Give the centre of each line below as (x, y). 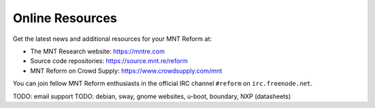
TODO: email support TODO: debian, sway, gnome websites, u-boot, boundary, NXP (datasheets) (152, 96)
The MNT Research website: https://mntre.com (98, 51)
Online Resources (65, 18)
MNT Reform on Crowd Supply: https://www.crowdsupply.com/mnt (126, 71)
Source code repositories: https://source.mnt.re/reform (109, 61)
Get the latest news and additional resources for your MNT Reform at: (112, 39)
